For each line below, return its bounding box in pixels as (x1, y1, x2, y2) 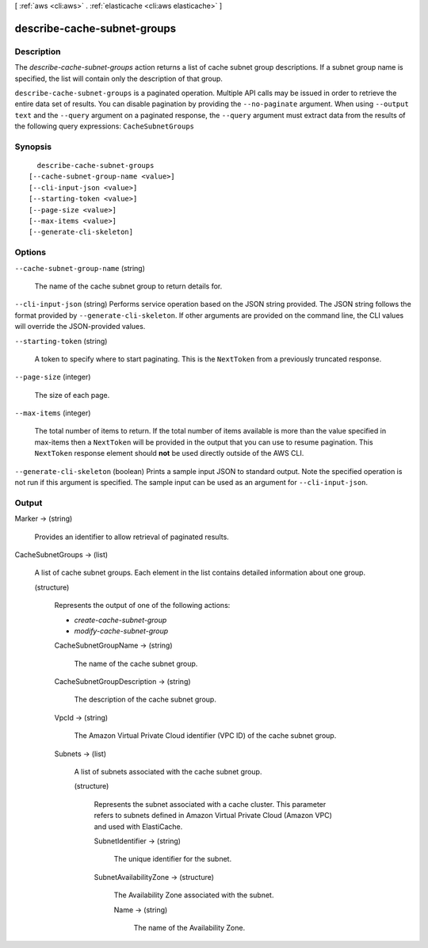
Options (14, 247, 47, 258)
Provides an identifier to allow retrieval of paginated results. (34, 532, 229, 541)
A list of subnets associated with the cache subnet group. (74, 767, 262, 777)
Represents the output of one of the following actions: (54, 601, 231, 610)
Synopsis (14, 141, 52, 152)
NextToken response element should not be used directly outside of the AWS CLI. (34, 449, 304, 458)
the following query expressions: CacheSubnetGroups (14, 121, 194, 131)
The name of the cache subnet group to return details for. (34, 281, 223, 291)
